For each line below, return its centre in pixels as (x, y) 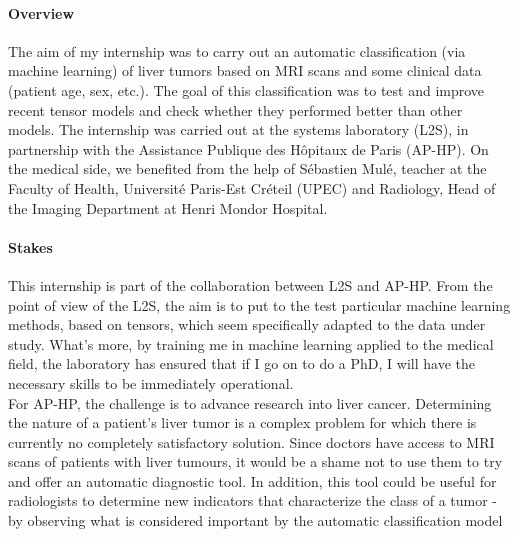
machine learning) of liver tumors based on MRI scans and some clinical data (245, 70)
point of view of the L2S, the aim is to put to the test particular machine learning (259, 304)
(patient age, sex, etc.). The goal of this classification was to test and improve (246, 89)
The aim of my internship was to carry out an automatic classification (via (237, 50)
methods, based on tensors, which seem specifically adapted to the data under (247, 324)
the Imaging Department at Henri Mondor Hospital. (168, 207)
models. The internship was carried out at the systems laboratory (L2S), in (238, 129)
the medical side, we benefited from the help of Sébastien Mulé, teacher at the (247, 168)
